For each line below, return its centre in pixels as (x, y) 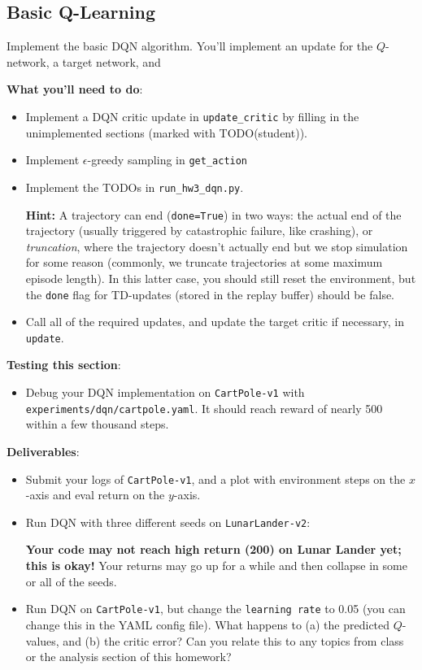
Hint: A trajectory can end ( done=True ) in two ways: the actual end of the (213, 214)
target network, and (111, 61)
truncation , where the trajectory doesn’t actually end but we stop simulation (217, 246)
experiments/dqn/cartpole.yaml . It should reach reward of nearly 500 (204, 408)
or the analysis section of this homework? (128, 657)
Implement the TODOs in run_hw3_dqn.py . (135, 187)
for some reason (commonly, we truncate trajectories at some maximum (204, 262)
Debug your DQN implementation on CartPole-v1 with (165, 392)
